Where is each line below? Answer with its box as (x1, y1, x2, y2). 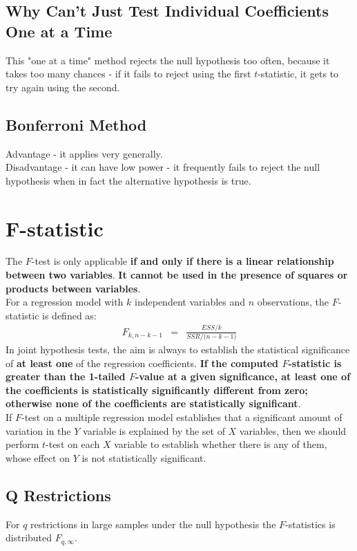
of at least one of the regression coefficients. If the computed (6, 355, 279, 370)
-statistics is (285, 516, 336, 531)
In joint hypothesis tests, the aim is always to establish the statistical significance (6, 342, 350, 357)
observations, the (257, 295, 329, 309)
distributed (6, 530, 52, 545)
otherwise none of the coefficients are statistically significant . (6, 396, 301, 411)
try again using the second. (6, 80, 120, 94)
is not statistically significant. (81, 450, 206, 465)
